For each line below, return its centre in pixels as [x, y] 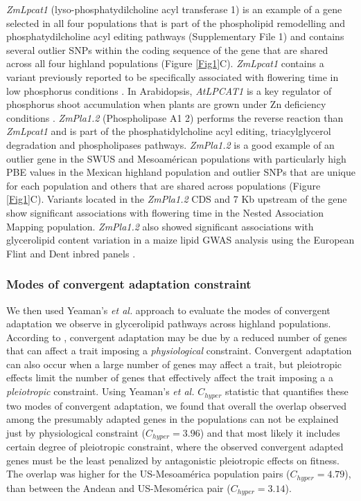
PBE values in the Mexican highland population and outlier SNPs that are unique [181, 172]
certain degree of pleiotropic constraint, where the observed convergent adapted [175, 447]
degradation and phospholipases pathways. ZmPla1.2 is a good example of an [170, 144]
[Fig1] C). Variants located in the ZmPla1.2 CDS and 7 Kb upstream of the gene [177, 199]
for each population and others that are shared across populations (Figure [164, 185]
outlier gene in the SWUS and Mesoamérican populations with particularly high [176, 158]
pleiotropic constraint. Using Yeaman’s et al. [100, 391]
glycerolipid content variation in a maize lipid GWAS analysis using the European [180, 240]
